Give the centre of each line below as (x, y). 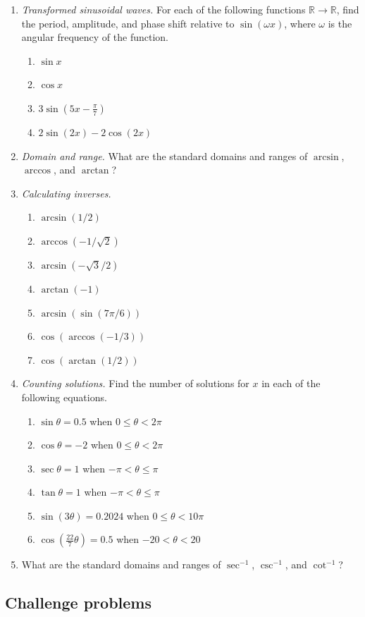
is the (340, 23)
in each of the (291, 383)
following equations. (64, 397)
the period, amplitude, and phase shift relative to (128, 23)
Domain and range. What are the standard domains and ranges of (165, 155)
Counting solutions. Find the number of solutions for (135, 383)
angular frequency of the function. (95, 37)
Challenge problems (78, 603)
